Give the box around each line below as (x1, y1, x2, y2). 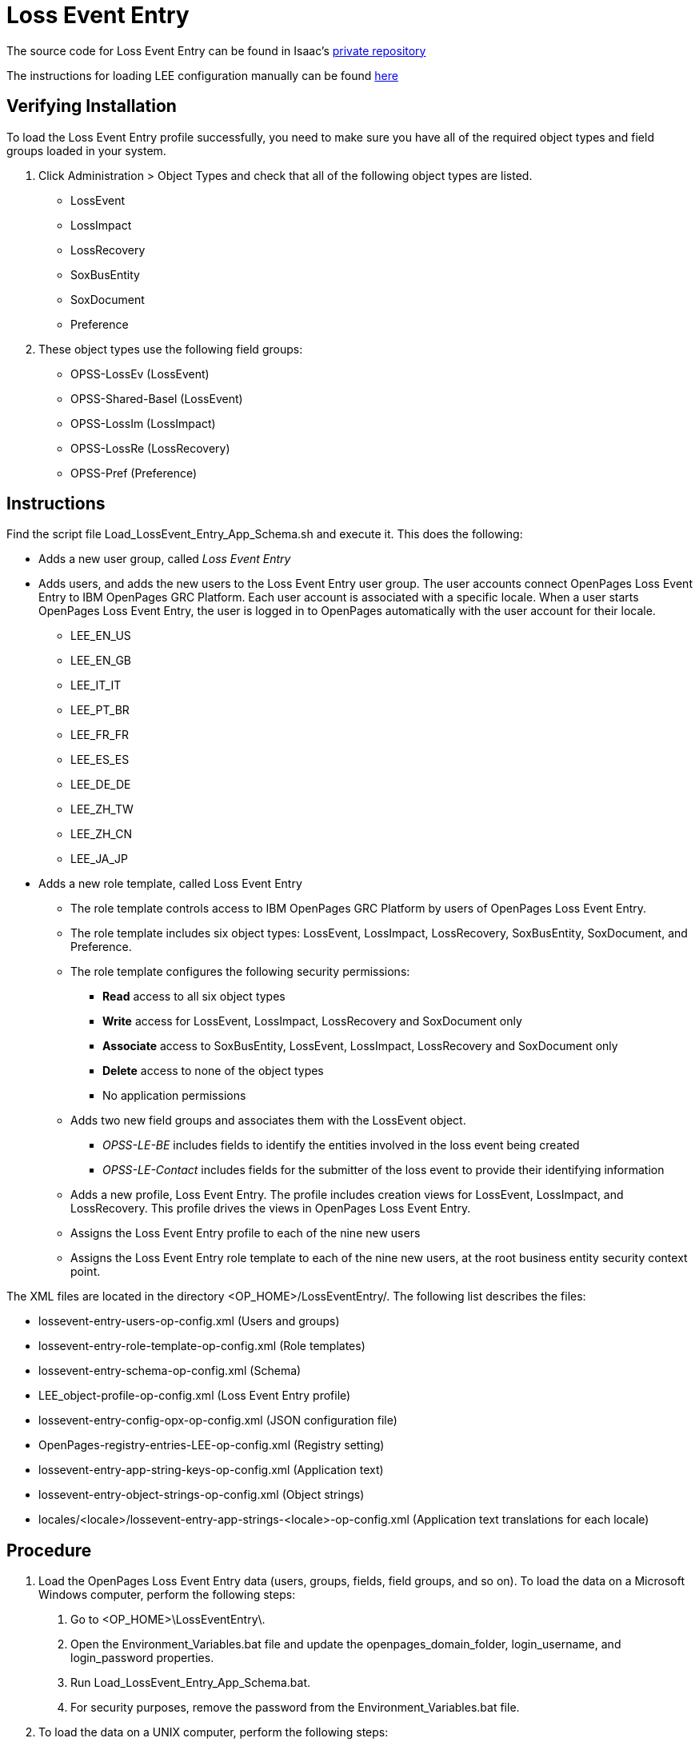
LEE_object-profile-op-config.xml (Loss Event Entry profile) (38, 1388, 351, 1403)
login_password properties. (70, 1651, 214, 1665)
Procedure (6, 1540, 92, 1560)
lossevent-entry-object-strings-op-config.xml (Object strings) (38, 1488, 365, 1502)
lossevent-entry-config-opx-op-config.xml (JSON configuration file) (38, 1413, 397, 1428)
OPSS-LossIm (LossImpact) (70, 416, 216, 430)
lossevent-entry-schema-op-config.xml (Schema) (38, 1364, 302, 1378)
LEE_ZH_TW (70, 802, 134, 817)
